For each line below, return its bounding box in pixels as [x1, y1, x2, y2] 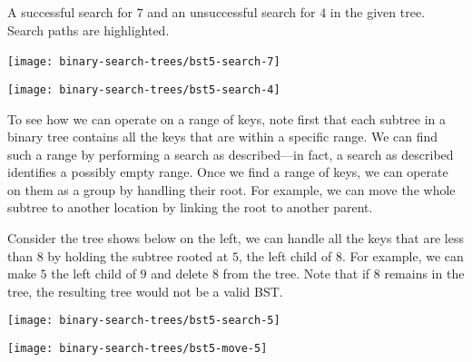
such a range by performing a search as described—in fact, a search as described [7, 144, 454, 163]
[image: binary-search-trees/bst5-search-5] [7, 314, 280, 328]
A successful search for [7, 3, 133, 21]
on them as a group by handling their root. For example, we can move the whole [7, 180, 456, 199]
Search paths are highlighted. [7, 20, 170, 39]
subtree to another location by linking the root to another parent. [7, 198, 373, 217]
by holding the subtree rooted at [47, 246, 229, 265]
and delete [151, 264, 209, 283]
